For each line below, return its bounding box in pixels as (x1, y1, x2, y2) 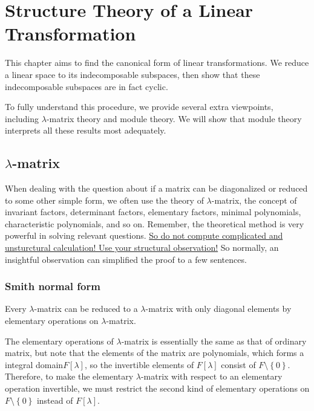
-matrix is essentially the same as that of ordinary (121, 334, 307, 347)
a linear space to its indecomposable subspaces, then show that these (5, 68, 260, 80)
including (5, 112, 39, 125)
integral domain (5, 358, 64, 371)
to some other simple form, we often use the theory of (5, 193, 204, 206)
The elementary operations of (5, 334, 114, 347)
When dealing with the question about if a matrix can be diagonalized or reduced (5, 182, 308, 195)
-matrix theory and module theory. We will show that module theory (46, 112, 302, 125)
